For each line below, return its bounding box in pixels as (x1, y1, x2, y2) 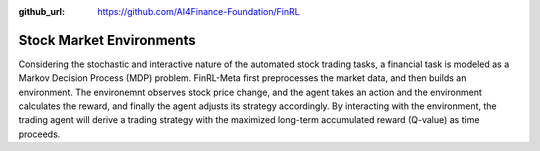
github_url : (18, 6, 65, 17)
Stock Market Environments (18, 31, 196, 49)
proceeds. (18, 128, 61, 140)
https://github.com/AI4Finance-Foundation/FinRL (97, 6, 300, 17)
